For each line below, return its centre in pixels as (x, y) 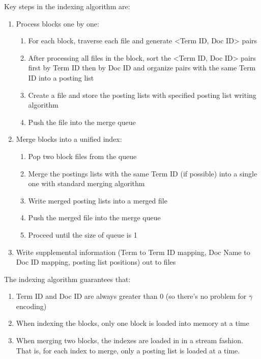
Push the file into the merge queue (82, 122)
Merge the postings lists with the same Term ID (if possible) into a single (143, 173)
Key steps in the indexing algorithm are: (67, 6)
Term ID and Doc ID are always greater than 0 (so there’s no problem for (131, 296)
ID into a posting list (61, 77)
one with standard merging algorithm (86, 183)
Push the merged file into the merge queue (94, 217)
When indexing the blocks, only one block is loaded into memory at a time (133, 323)
